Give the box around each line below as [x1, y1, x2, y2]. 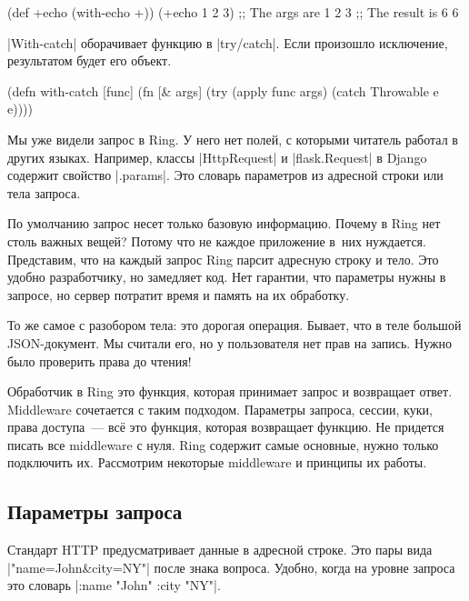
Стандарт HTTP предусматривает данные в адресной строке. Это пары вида [7, 540, 433, 559]
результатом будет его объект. [7, 51, 172, 70]
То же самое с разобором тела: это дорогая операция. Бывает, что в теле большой [7, 316, 462, 335]
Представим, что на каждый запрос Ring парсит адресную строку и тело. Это [7, 249, 439, 268]
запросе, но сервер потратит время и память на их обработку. [7, 285, 350, 304]
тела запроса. [7, 183, 81, 202]
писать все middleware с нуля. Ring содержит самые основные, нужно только [7, 435, 439, 454]
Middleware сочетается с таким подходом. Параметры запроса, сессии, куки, [7, 399, 433, 418]
